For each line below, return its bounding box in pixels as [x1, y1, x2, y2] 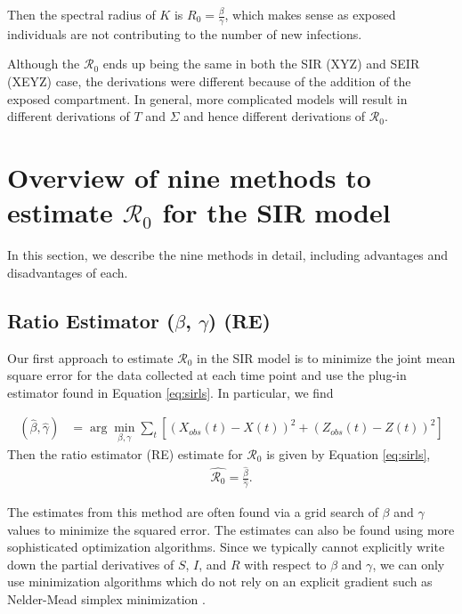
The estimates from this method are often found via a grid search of [7, 502, 378, 521]
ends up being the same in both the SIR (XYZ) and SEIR [102, 54, 420, 73]
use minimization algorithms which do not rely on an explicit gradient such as [7, 572, 433, 591]
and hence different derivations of [183, 107, 366, 125]
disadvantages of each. [7, 263, 128, 281]
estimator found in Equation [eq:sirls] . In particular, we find [7, 383, 334, 401]
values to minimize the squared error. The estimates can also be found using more [7, 520, 455, 538]
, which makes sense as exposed [224, 5, 396, 23]
